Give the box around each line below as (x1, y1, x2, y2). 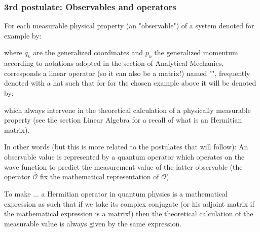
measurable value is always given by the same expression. (4, 218, 182, 228)
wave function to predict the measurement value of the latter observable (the (4, 161, 243, 172)
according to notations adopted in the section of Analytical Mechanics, (4, 58, 224, 68)
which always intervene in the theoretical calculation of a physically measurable (4, 104, 251, 115)
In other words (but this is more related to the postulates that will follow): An (4, 141, 248, 152)
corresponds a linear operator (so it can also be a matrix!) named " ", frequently (4, 67, 250, 78)
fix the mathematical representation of (40, 171, 159, 182)
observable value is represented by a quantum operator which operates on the (4, 151, 245, 162)
